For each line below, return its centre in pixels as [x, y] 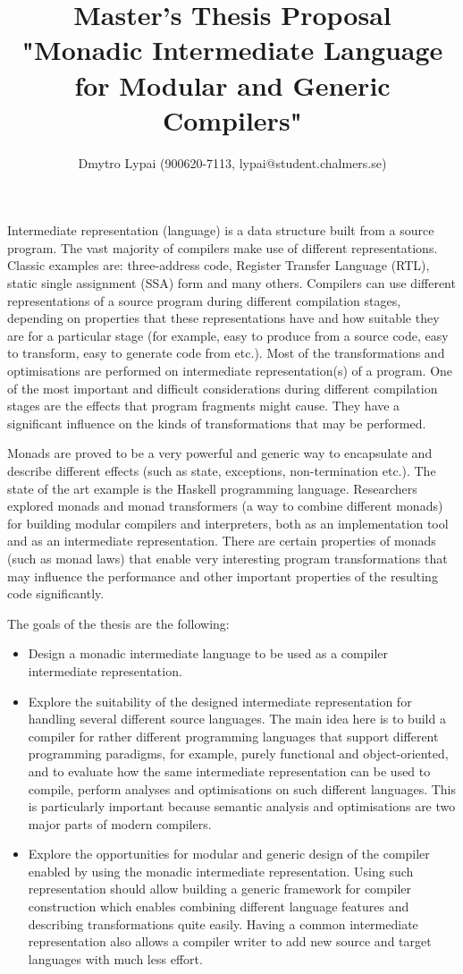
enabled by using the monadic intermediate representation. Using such [221, 871]
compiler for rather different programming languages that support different [233, 736]
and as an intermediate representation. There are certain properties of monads [222, 541]
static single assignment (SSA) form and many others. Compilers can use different [231, 283]
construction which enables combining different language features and [219, 906]
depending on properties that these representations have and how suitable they [223, 318]
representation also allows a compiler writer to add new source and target [230, 941]
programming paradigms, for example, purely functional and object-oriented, [238, 754]
